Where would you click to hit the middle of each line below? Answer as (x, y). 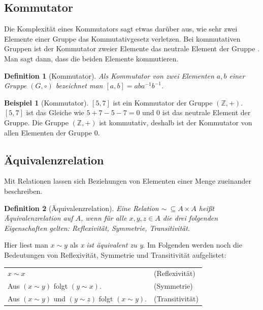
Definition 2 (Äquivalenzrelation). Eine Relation (81, 208)
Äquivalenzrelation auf (39, 218)
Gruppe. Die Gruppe (36, 122)
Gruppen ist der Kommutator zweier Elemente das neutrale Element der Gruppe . (132, 48)
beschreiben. (23, 191)
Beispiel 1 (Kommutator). (46, 102)
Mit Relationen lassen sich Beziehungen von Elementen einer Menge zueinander (128, 181)
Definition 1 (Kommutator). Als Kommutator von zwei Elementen (109, 75)
